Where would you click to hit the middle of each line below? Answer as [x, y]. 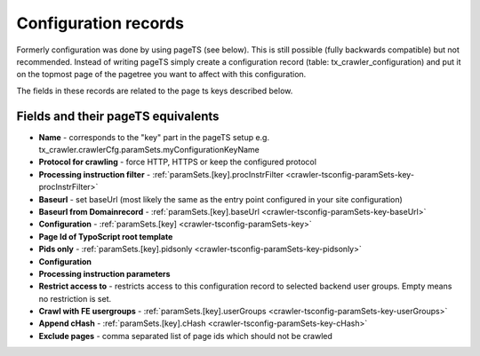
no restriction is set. [75, 298]
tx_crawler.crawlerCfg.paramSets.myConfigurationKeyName [149, 150]
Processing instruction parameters [104, 273]
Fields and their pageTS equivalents [118, 116]
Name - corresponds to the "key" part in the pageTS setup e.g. [154, 137]
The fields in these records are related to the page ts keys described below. [155, 91]
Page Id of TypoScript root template [106, 236]
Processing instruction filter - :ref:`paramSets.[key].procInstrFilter [161, 174]
